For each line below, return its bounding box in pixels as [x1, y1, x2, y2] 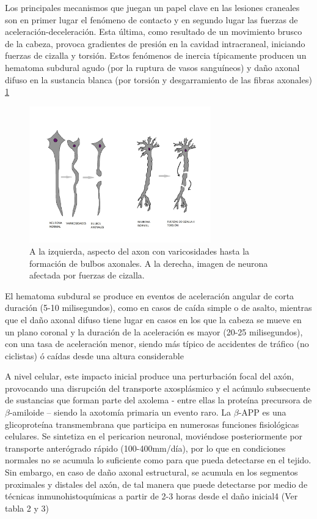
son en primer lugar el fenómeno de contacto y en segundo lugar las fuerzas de [5, 13, 298, 26]
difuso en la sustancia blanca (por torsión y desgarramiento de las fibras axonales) [5, 73, 312, 86]
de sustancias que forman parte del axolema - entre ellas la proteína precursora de [5, 394, 312, 406]
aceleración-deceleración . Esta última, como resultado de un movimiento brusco [5, 25, 302, 38]
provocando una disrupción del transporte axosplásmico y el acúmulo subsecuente [5, 381, 310, 394]
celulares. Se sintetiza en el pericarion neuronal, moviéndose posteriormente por [5, 430, 303, 442]
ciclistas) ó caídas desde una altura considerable [5, 349, 184, 362]
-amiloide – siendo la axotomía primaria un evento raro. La [9, 406, 231, 419]
